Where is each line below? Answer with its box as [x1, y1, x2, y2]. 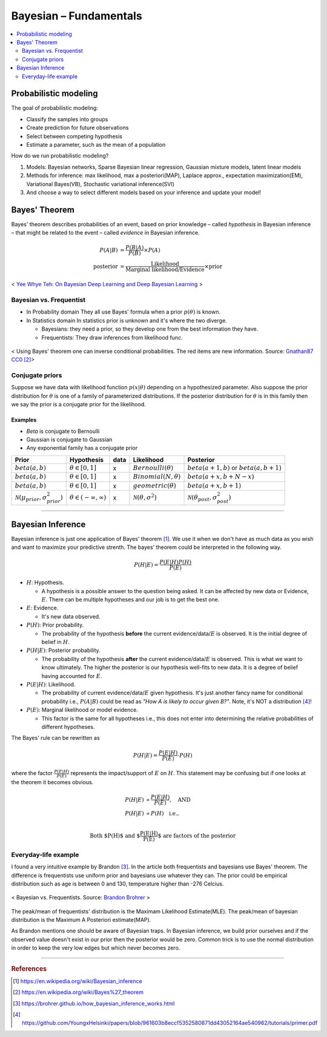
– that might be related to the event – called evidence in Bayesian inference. [11, 229, 200, 237]
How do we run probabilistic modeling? [11, 152, 109, 159]
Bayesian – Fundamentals [11, 9, 142, 22]
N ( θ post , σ [187, 493, 217, 503]
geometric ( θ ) [133, 482, 177, 489]
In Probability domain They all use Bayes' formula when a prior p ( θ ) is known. [26, 308, 221, 315]
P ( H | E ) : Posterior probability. [26, 646, 101, 654]
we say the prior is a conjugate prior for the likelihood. [11, 401, 146, 408]
